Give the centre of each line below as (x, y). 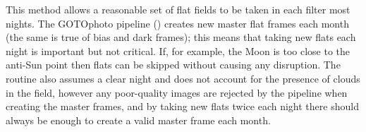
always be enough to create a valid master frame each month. (138, 120)
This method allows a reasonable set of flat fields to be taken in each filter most (178, 9)
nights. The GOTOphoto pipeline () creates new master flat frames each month (177, 23)
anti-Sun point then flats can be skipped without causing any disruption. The (173, 65)
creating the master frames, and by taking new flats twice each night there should (182, 106)
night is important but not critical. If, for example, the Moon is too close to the (178, 50)
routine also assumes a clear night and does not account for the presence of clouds (183, 78)
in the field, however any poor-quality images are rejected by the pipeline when (177, 92)
